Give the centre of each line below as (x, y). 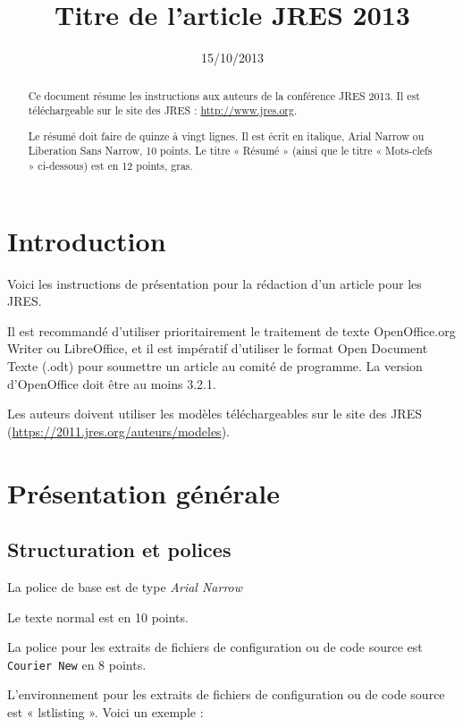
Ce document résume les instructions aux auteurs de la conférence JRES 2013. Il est (224, 95)
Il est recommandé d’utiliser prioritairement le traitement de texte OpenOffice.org (231, 330)
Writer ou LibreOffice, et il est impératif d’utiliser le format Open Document (218, 348)
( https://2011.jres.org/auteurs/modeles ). (118, 431)
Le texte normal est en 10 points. (98, 617)
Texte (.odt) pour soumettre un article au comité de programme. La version (215, 366)
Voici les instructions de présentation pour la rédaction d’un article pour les (215, 283)
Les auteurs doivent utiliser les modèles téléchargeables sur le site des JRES (215, 414)
